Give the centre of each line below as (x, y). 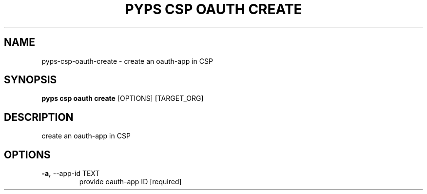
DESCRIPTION (39, 117)
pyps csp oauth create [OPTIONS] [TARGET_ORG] (123, 98)
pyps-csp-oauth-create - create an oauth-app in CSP (127, 61)
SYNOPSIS (30, 80)
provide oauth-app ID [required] (130, 182)
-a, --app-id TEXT (71, 174)
